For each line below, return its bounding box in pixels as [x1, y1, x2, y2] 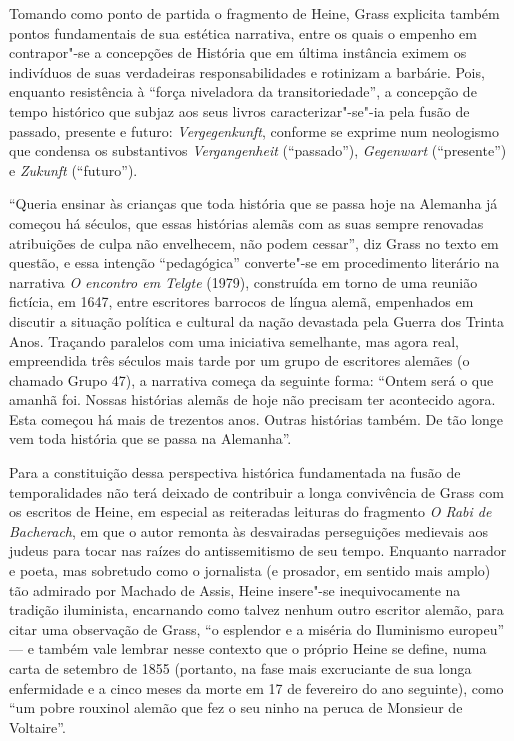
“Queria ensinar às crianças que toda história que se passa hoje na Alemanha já [9, 193, 498, 214]
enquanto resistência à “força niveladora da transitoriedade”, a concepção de [9, 81, 477, 102]
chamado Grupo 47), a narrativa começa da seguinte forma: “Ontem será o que [9, 369, 494, 390]
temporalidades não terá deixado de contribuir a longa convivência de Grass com [9, 481, 504, 502]
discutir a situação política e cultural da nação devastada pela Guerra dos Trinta [9, 310, 504, 331]
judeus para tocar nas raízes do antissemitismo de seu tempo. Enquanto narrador [9, 540, 507, 561]
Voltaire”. [9, 716, 66, 737]
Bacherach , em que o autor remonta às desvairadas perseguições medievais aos [9, 520, 488, 541]
